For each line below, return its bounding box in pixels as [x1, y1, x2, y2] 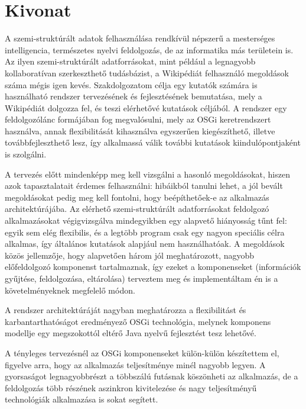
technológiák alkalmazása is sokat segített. [5, 393, 158, 405]
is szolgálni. [5, 148, 47, 160]
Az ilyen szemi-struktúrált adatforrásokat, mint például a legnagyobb [5, 55, 256, 67]
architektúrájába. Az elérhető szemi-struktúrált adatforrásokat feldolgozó [5, 202, 269, 215]
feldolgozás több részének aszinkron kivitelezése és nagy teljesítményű [5, 381, 257, 394]
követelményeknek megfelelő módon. [5, 284, 135, 296]
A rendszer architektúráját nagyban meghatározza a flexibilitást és [5, 304, 246, 316]
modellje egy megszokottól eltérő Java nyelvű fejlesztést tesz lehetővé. [5, 327, 256, 339]
